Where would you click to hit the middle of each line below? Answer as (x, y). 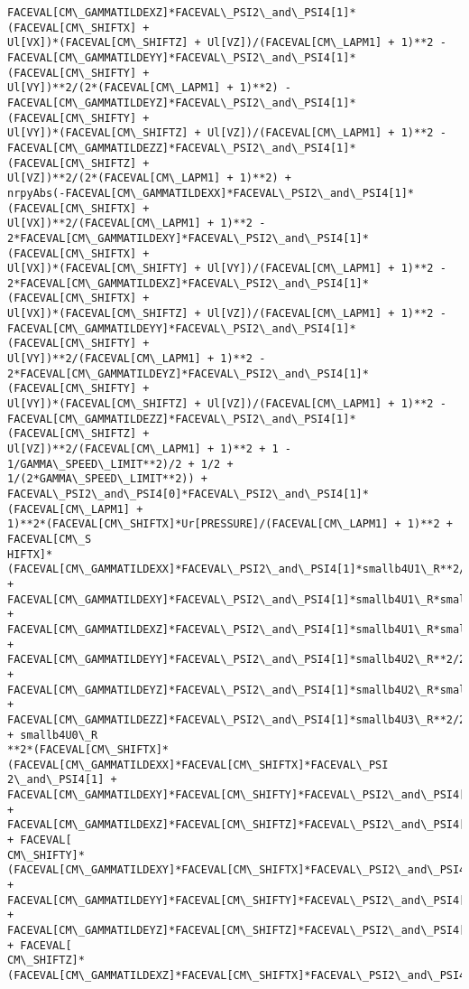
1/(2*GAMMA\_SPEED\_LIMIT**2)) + (107, 479)
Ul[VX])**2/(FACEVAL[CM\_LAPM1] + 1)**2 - (137, 224)
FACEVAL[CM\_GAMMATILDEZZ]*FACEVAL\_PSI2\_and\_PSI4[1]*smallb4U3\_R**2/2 (237, 719)
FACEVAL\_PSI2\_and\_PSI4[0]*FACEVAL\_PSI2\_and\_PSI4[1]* (188, 494)
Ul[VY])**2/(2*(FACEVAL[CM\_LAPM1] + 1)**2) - (149, 88)
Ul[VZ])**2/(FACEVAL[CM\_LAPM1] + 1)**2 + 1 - (149, 449)
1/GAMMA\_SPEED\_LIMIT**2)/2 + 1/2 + (120, 464)
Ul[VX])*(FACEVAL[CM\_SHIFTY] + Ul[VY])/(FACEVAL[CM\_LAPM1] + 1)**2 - (227, 269)
